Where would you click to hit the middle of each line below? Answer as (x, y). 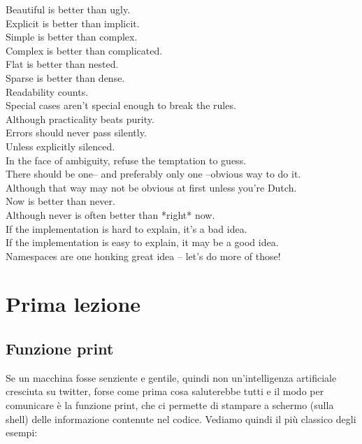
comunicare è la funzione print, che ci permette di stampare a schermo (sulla (170, 405)
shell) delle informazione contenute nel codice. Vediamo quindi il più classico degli (181, 418)
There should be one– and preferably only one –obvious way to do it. (153, 174)
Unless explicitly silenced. (60, 146)
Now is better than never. (60, 201)
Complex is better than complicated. (84, 50)
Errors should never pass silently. (76, 133)
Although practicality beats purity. (80, 119)
